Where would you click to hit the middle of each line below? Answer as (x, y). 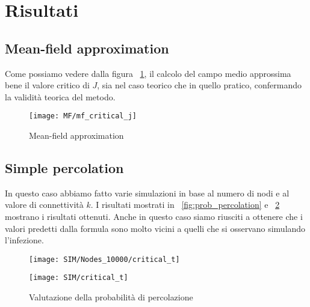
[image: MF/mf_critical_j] (83, 116)
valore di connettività (44, 205)
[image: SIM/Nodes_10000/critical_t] (104, 259)
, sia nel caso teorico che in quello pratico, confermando (200, 85)
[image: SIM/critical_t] (79, 278)
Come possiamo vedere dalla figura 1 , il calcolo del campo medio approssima (148, 73)
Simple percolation (64, 168)
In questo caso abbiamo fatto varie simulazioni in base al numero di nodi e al (147, 193)
